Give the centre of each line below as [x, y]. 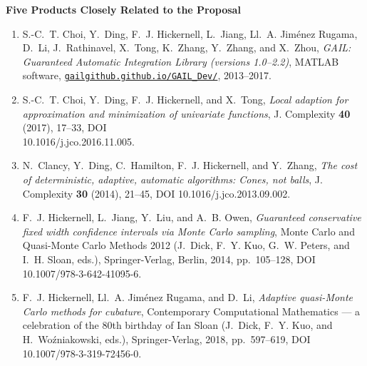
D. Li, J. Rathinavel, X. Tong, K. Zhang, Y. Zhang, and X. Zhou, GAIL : [187, 47]
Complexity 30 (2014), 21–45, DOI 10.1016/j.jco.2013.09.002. [156, 193]
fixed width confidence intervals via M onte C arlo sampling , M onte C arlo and [188, 231]
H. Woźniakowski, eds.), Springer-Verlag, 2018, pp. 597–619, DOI [166, 339]
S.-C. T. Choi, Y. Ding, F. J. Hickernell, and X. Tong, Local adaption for [185, 100]
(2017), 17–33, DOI [64, 127]
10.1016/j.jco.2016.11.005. [78, 141]
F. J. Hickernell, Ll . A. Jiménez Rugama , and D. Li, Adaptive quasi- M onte [188, 297]
